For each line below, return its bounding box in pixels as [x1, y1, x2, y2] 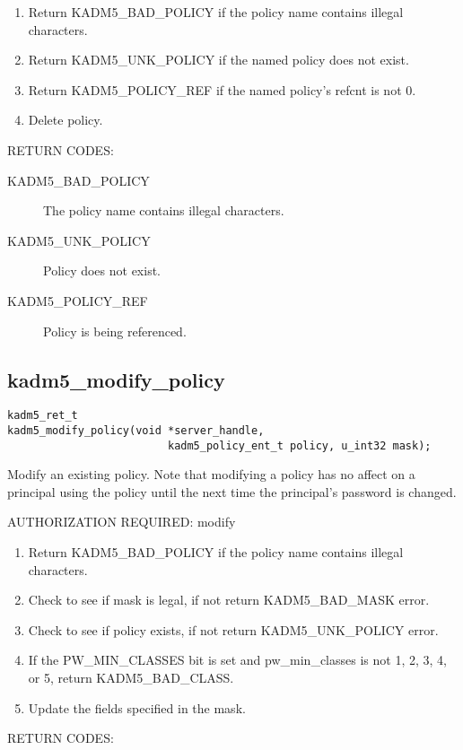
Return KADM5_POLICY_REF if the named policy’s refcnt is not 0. [28, 80, 416, 99]
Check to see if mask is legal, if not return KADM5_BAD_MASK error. [28, 590, 430, 609]
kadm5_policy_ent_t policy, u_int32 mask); [167, 439, 432, 452]
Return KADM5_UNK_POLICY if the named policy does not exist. [28, 50, 409, 69]
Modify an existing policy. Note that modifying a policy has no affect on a [7, 465, 415, 484]
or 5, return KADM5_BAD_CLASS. [28, 668, 234, 687]
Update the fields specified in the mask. [28, 698, 246, 717]
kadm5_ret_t [7, 409, 78, 423]
